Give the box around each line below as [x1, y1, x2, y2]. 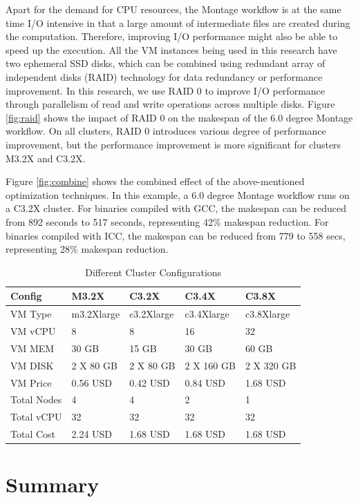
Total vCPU [10, 409, 62, 424]
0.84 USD [185, 375, 226, 389]
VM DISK [10, 358, 54, 372]
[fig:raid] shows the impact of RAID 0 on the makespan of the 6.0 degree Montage [6, 110, 353, 124]
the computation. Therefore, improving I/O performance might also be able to [6, 29, 338, 44]
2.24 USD [71, 427, 113, 441]
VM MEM [10, 340, 55, 355]
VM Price [10, 375, 52, 389]
